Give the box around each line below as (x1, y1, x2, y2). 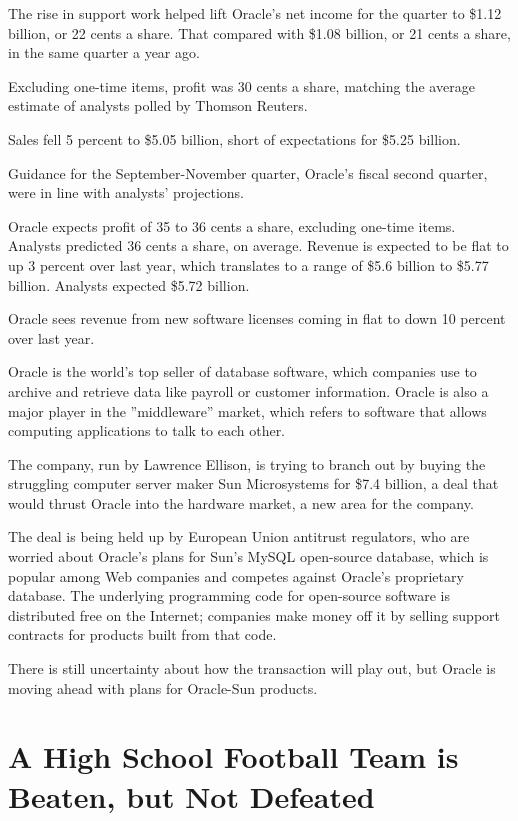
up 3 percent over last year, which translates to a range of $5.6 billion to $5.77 (8, 254, 489, 275)
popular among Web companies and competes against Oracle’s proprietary (8, 565, 464, 586)
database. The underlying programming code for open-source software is (8, 585, 450, 606)
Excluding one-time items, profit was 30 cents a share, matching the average (8, 75, 475, 96)
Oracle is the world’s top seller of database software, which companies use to (8, 361, 477, 382)
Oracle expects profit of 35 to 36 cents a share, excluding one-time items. (8, 215, 456, 236)
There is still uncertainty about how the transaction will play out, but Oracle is (8, 658, 496, 679)
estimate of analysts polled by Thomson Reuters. (8, 95, 308, 116)
